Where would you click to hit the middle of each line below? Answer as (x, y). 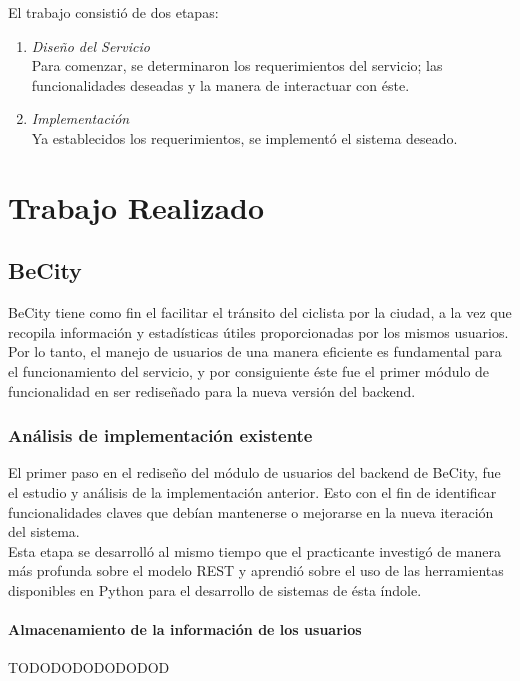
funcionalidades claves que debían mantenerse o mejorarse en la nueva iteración (251, 511)
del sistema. (44, 531)
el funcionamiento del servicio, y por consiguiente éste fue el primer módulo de (249, 370)
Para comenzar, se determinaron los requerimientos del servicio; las (237, 65)
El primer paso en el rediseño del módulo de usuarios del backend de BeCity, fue (254, 472)
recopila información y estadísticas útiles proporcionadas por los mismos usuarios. (258, 331)
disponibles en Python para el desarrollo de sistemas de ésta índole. (215, 589)
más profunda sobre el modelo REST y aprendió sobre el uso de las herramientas (256, 570)
